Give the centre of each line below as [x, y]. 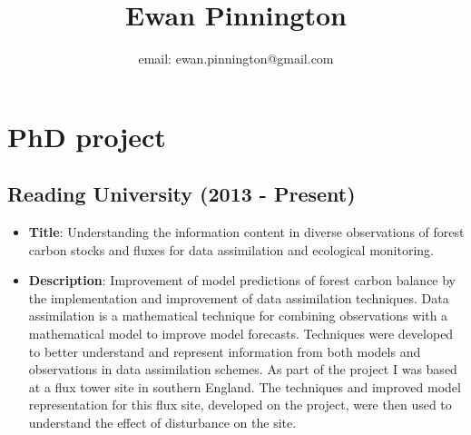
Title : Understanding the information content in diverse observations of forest [246, 232]
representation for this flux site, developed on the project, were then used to [240, 405]
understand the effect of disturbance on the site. [162, 423]
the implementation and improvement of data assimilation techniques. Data [239, 297]
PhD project [87, 136]
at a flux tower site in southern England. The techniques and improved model [245, 386]
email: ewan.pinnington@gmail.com [236, 59]
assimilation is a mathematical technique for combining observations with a [238, 316]
